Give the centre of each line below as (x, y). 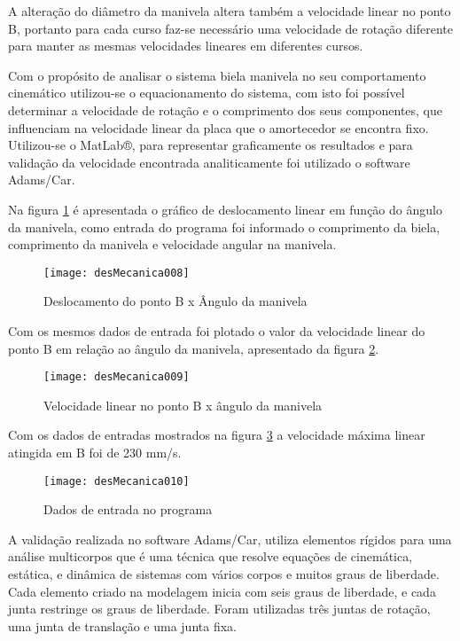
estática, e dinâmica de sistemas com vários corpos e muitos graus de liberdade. (224, 574)
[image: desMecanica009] (117, 377)
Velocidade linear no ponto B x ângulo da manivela (183, 405)
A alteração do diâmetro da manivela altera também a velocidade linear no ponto (230, 11)
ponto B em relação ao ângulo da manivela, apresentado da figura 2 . (194, 348)
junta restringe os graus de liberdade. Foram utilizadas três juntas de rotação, (219, 609)
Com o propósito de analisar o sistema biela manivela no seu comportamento (217, 75)
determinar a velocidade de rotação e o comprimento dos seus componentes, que (226, 109)
